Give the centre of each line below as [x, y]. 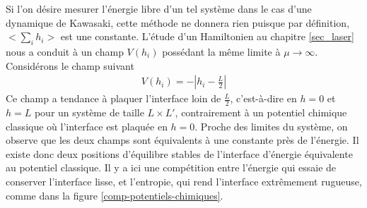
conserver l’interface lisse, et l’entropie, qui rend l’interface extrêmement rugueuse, [184, 181]
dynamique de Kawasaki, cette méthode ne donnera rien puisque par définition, [178, 22]
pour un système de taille [89, 112]
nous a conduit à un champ [65, 51]
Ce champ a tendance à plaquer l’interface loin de [113, 98]
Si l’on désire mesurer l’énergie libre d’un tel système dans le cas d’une [159, 8]
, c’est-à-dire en [263, 98]
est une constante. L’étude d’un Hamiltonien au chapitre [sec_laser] [207, 36]
